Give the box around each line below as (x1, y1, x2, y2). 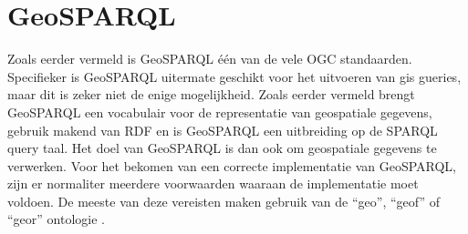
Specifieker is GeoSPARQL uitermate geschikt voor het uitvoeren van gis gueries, (7, 66, 462, 86)
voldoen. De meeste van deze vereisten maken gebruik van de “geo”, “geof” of (7, 191, 441, 210)
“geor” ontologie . (7, 209, 105, 229)
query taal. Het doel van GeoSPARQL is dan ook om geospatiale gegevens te (7, 138, 437, 158)
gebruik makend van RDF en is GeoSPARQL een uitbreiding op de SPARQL (7, 120, 438, 139)
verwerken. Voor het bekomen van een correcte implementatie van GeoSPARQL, (7, 156, 456, 175)
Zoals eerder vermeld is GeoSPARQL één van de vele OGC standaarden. (7, 49, 412, 68)
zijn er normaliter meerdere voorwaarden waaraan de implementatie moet (7, 174, 419, 193)
